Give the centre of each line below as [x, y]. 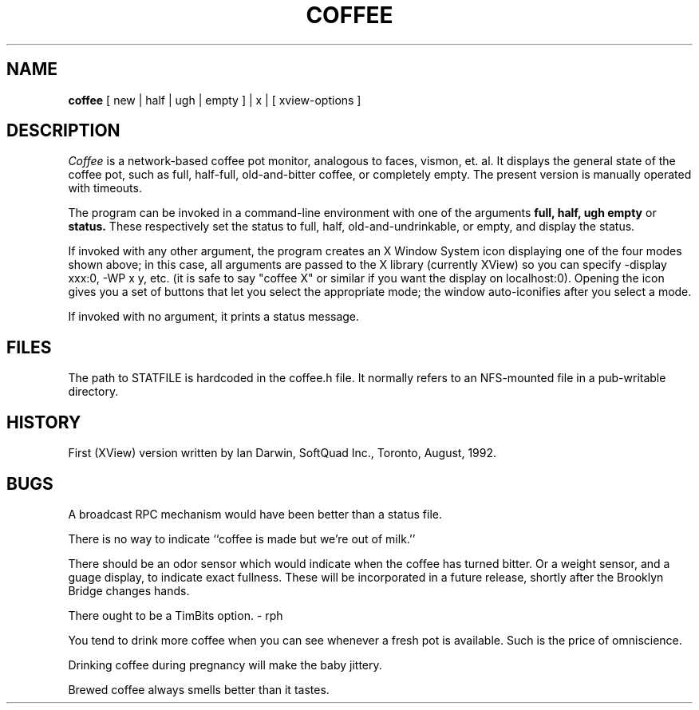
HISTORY [44, 422]
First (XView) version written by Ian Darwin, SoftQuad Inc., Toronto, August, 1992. [282, 453]
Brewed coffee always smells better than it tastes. [199, 689]
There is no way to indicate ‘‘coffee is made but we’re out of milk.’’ [242, 538]
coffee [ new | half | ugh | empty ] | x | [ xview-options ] [215, 100]
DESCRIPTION [63, 131]
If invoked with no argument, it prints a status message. [214, 317]
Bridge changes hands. [129, 590]
